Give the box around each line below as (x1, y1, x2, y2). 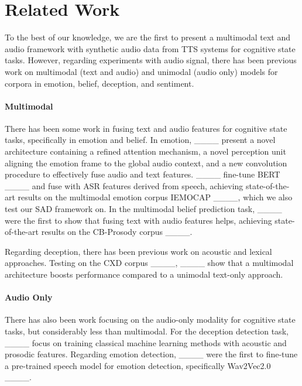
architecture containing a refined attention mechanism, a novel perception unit (5, 145, 286, 158)
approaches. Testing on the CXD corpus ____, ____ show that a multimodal (5, 257, 294, 269)
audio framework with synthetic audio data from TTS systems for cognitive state (5, 42, 296, 54)
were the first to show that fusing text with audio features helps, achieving (5, 214, 272, 226)
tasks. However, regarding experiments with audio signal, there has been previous (5, 54, 297, 66)
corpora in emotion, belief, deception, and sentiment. (5, 77, 194, 89)
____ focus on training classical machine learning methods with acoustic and (5, 336, 287, 349)
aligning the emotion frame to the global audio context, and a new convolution (5, 156, 287, 169)
